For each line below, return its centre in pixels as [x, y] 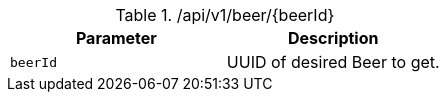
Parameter [116, 38]
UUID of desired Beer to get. [333, 62]
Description [333, 38]
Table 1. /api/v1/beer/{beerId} [225, 15]
